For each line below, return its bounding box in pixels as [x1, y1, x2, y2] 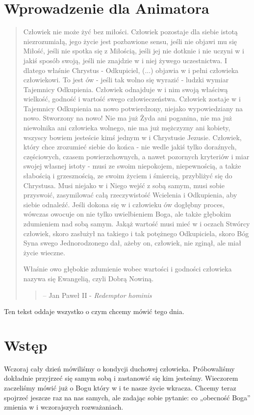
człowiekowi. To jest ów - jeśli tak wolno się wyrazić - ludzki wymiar [23, 74, 229, 85]
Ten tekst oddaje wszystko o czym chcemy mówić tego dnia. [4, 306, 184, 317]
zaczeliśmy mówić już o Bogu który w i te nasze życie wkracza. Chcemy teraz [4, 383, 236, 393]
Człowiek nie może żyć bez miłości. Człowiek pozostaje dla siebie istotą [23, 26, 238, 37]
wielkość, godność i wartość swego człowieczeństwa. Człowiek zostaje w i [23, 94, 241, 104]
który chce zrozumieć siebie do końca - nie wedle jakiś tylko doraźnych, [23, 142, 237, 152]
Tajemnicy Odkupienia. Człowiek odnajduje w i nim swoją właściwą [23, 84, 228, 94]
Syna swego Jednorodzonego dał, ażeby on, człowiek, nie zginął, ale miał [23, 238, 241, 248]
